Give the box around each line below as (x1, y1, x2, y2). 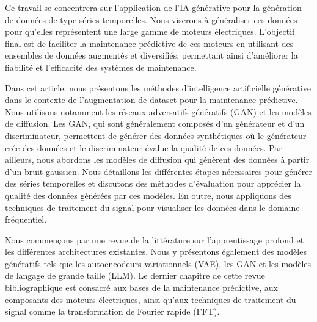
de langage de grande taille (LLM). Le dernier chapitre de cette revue (5, 269, 265, 282)
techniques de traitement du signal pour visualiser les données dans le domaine (5, 201, 300, 213)
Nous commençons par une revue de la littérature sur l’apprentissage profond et (5, 233, 304, 246)
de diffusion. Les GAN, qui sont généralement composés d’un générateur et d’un (5, 117, 305, 130)
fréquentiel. (5, 213, 47, 226)
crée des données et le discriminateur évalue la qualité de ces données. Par (5, 141, 282, 154)
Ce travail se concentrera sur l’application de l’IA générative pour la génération (5, 1, 302, 13)
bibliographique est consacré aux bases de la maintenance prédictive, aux (5, 281, 278, 294)
